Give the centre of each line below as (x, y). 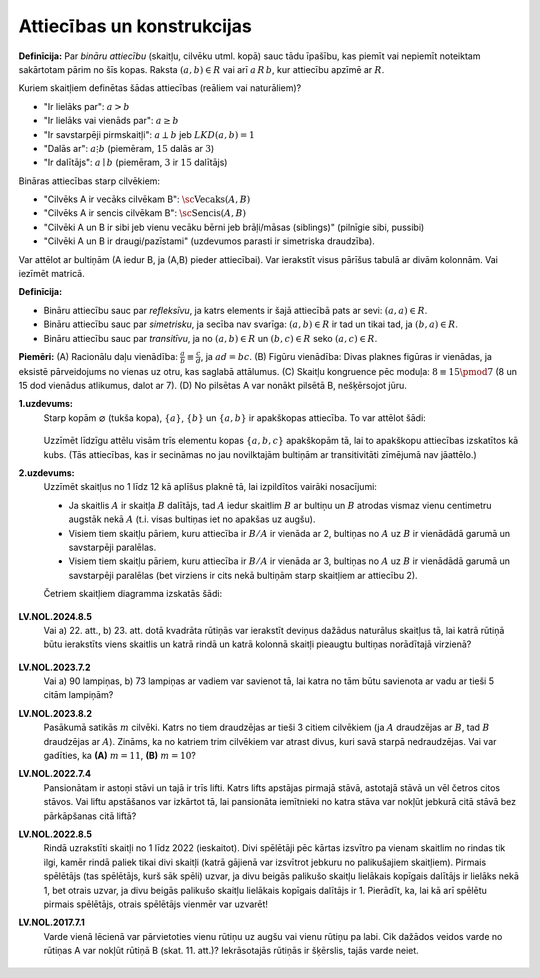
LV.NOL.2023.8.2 (55, 713)
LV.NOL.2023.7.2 (54, 667)
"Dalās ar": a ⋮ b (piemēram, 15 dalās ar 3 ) (129, 148)
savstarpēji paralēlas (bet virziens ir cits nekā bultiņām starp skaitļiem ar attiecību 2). (243, 575)
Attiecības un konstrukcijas (135, 26)
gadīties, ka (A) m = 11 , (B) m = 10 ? (120, 756)
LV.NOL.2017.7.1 (51, 922)
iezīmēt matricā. (51, 274)
